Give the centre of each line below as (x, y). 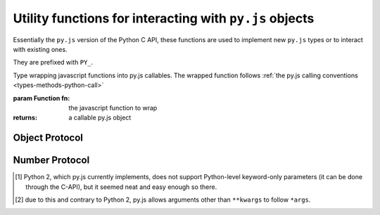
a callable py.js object (100, 118)
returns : (25, 118)
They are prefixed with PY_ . (53, 63)
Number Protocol (51, 161)
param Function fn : (42, 98)
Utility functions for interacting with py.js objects (164, 18)
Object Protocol (48, 138)
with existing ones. (40, 49)
